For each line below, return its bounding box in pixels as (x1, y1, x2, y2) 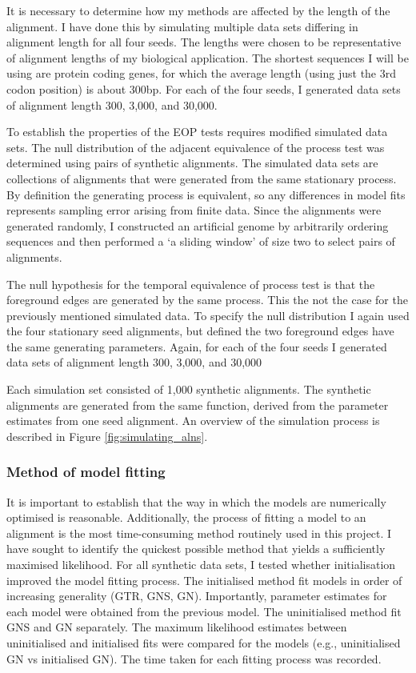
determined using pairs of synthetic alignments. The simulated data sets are (6, 154, 378, 171)
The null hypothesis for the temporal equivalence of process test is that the (6, 275, 375, 292)
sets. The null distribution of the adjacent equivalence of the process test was (6, 138, 385, 155)
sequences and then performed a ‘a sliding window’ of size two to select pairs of (6, 233, 395, 250)
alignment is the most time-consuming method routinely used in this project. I (6, 524, 392, 541)
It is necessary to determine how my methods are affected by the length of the (6, 2, 390, 18)
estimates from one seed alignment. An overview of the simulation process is (6, 412, 380, 429)
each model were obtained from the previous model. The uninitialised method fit (6, 603, 402, 619)
